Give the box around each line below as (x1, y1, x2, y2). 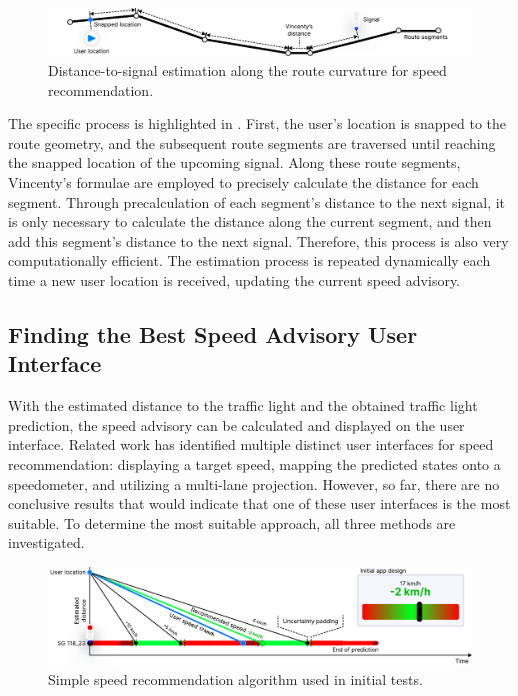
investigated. (8, 532, 85, 553)
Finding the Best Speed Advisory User (8, 318, 418, 349)
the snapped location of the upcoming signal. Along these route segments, (8, 152, 461, 173)
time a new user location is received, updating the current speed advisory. (8, 269, 461, 290)
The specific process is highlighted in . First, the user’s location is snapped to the (8, 113, 506, 134)
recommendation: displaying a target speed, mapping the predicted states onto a (8, 453, 501, 474)
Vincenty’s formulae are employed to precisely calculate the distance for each (8, 172, 479, 192)
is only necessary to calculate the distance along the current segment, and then (8, 211, 492, 232)
